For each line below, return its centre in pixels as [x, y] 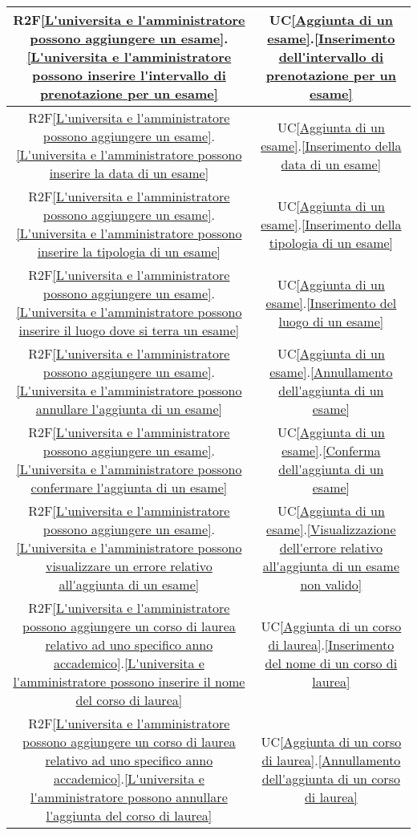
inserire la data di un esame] [129, 173]
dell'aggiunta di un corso [331, 778]
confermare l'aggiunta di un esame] [129, 487]
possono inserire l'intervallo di [129, 75]
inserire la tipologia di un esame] [129, 251]
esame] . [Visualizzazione [331, 529]
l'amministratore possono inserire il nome [129, 681]
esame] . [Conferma [331, 450]
